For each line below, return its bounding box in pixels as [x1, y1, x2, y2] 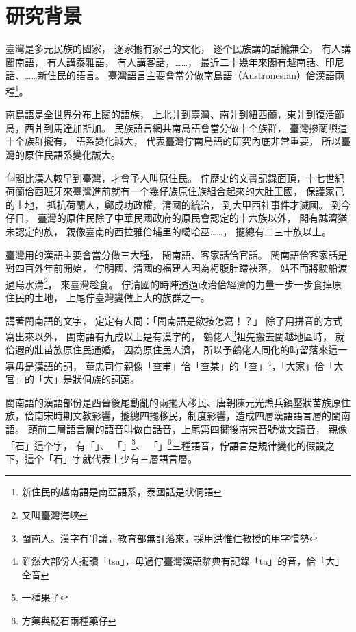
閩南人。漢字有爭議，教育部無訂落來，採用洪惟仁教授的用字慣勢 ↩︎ [21, 530, 318, 545]
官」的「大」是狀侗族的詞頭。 [5, 372, 140, 386]
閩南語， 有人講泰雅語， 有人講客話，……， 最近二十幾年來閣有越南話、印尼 [5, 54, 344, 69]
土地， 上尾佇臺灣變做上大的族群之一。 [34, 290, 210, 304]
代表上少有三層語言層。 [91, 451, 197, 465]
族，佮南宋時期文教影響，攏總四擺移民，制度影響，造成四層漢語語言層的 [5, 408, 331, 423]
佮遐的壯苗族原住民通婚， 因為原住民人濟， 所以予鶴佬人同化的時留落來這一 [5, 342, 348, 357]
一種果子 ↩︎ [21, 590, 68, 605]
